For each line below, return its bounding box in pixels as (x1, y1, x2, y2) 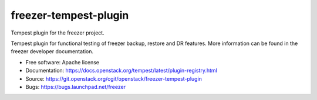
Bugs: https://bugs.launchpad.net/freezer (25, 83, 126, 90)
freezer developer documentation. (11, 48, 94, 55)
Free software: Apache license (25, 58, 100, 65)
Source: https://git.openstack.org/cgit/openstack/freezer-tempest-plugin (25, 75, 203, 82)
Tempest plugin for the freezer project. (11, 29, 105, 36)
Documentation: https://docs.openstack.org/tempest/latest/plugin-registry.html (25, 67, 217, 74)
